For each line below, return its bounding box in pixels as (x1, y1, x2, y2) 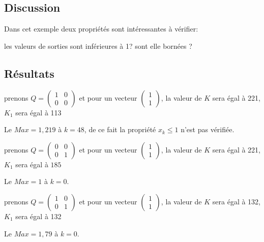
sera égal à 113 (15, 107, 62, 117)
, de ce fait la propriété (84, 124, 156, 135)
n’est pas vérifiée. (181, 124, 234, 135)
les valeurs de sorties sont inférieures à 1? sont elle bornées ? (4, 40, 192, 51)
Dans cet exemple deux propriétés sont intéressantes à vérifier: (4, 23, 198, 34)
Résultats (4, 65, 54, 81)
